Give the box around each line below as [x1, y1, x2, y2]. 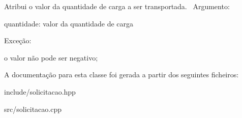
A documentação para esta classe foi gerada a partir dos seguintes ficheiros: [4, 69, 239, 80]
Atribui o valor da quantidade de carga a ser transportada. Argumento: [4, 1, 230, 11]
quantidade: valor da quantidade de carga [4, 18, 134, 28]
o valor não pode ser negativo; [4, 52, 98, 63]
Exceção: [4, 35, 32, 46]
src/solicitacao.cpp [4, 103, 62, 114]
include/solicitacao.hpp [4, 86, 76, 97]
